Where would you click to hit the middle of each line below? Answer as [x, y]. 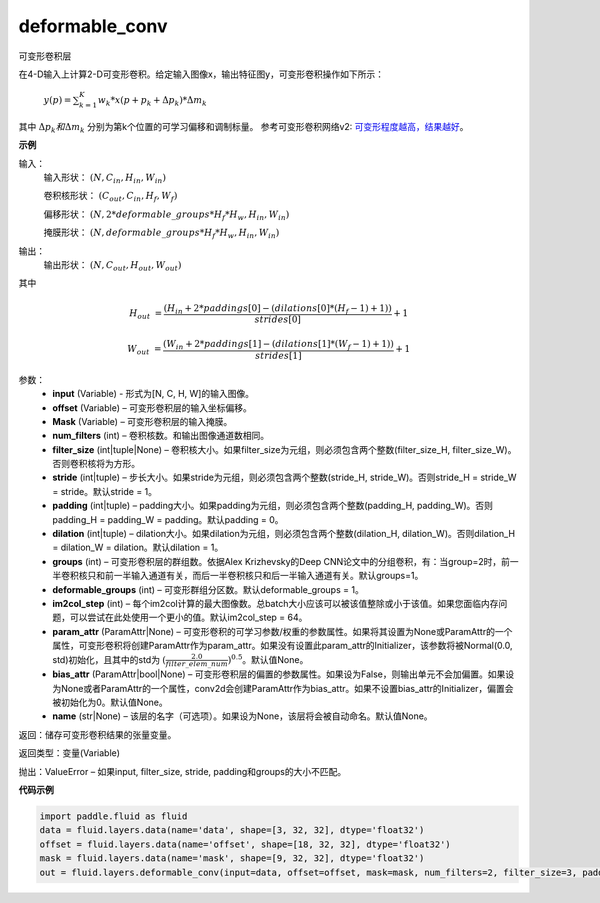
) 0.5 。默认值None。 [268, 658]
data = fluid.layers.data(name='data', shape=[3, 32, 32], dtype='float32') [232, 830]
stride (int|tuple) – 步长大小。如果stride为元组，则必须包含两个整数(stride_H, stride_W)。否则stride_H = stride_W [284, 477]
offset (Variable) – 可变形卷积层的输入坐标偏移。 [152, 407]
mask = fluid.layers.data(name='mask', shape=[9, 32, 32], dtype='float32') [232, 858]
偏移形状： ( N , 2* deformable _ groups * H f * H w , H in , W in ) [166, 215]
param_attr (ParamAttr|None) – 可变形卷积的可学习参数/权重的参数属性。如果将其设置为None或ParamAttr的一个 [282, 631]
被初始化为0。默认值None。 [110, 702]
